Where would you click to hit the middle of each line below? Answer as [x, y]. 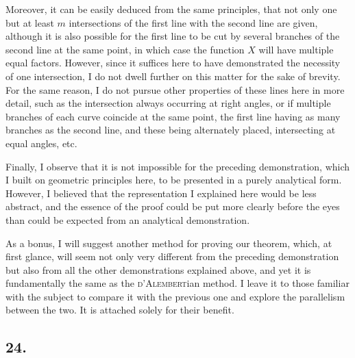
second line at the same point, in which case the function [125, 49]
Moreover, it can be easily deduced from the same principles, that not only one [171, 9]
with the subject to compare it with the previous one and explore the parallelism [175, 296]
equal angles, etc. [41, 143]
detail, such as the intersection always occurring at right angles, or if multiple [168, 103]
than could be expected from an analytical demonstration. [128, 219]
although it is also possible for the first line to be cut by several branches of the [173, 36]
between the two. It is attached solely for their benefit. [120, 310]
